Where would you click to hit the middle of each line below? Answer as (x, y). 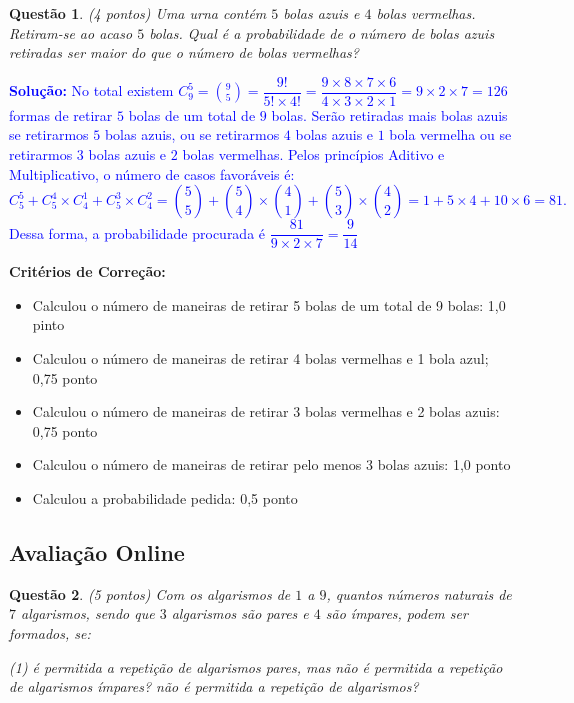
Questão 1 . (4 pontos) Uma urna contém (138, 13)
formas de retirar (61, 114)
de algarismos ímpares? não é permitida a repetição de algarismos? (214, 686)
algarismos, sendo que (88, 613)
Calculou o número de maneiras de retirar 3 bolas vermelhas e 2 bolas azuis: (266, 411)
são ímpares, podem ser (396, 613)
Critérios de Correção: (87, 271)
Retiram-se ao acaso (71, 32)
